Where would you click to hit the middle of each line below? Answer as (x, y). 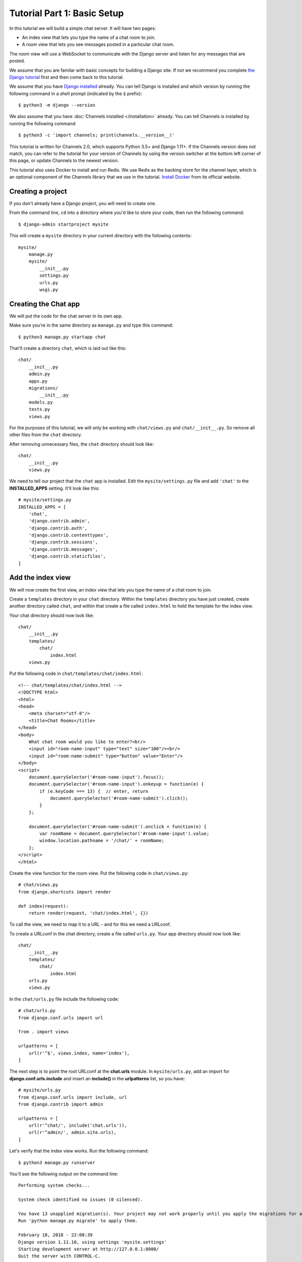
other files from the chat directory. (46, 435)
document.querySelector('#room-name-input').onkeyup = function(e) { (116, 784)
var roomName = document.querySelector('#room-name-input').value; (124, 834)
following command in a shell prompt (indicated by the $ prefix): (76, 93)
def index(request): (44, 906)
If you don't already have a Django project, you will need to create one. (83, 203)
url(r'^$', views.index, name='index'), (79, 1053)
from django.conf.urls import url (61, 1018)
